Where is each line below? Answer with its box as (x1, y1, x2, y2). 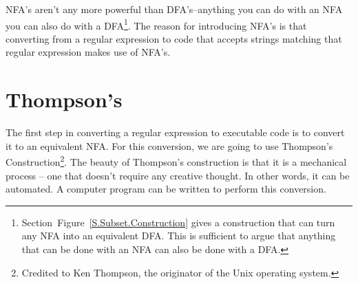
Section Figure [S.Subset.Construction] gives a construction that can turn (21, 215, 335, 229)
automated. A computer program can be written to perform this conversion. (6, 182, 326, 196)
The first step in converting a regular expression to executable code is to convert (6, 125, 345, 140)
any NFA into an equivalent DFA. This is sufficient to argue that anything (21, 228, 336, 243)
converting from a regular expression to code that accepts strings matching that (6, 31, 342, 45)
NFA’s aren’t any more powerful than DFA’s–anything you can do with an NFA (6, 2, 343, 16)
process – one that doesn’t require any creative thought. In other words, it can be (6, 168, 350, 182)
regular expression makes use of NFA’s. (6, 45, 171, 59)
